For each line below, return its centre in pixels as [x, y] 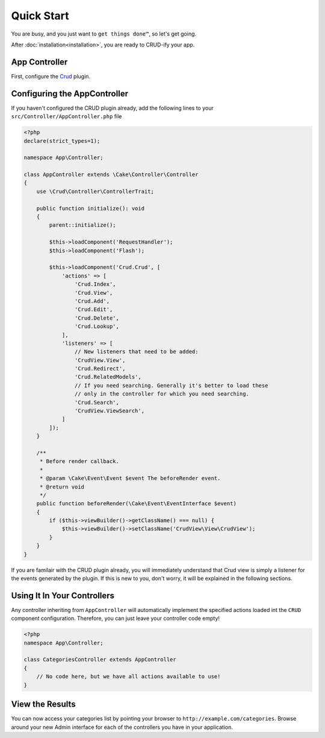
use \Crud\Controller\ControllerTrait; [95, 191]
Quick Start [40, 16]
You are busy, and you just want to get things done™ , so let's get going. [104, 34]
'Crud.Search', [97, 402]
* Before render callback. [79, 462]
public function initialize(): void [90, 208]
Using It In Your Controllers [63, 595]
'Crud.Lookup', [97, 326]
